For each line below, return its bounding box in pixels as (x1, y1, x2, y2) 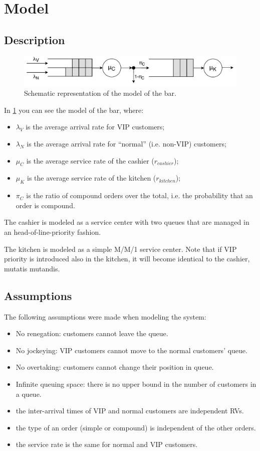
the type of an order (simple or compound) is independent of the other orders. (16, 422, 256, 432)
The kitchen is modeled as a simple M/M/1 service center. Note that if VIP (4, 243, 237, 254)
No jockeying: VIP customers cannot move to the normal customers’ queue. (16, 345, 247, 355)
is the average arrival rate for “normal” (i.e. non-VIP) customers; (27, 138, 226, 148)
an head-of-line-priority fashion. (4, 226, 101, 237)
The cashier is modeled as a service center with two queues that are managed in (4, 217, 249, 227)
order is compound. (16, 200, 75, 210)
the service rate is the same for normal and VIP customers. (16, 439, 198, 449)
